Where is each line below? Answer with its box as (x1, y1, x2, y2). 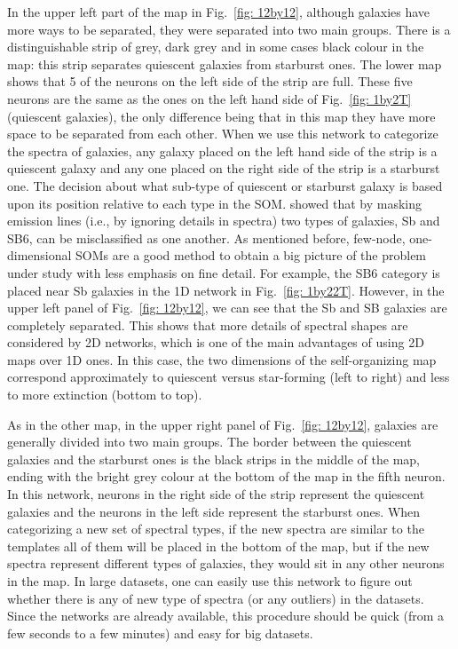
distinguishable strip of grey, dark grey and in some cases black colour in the (7, 37, 424, 56)
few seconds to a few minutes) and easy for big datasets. (7, 623, 313, 642)
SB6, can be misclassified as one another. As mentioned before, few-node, (7, 228, 406, 247)
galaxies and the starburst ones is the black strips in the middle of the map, (7, 449, 420, 468)
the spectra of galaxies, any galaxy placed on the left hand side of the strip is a (7, 141, 438, 160)
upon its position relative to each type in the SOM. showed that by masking (7, 194, 422, 212)
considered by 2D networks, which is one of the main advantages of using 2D (7, 333, 424, 352)
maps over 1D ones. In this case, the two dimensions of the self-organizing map (7, 350, 437, 368)
